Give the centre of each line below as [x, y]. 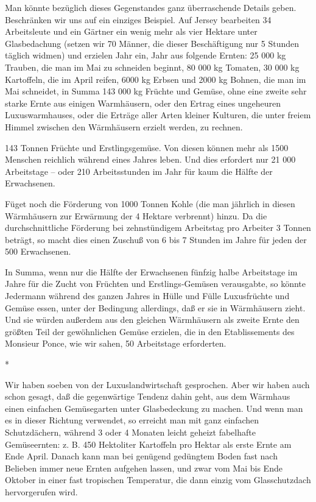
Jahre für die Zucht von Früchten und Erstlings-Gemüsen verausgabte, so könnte [156, 284]
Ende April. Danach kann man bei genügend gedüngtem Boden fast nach [141, 456]
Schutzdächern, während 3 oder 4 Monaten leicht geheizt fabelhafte [130, 432]
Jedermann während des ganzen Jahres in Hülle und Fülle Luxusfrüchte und [147, 296]
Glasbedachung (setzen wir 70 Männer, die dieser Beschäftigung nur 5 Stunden [152, 43]
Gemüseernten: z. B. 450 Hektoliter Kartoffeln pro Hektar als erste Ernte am [148, 444]
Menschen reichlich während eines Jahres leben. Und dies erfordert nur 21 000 [150, 159]
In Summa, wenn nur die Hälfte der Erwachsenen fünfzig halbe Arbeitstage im [151, 271]
